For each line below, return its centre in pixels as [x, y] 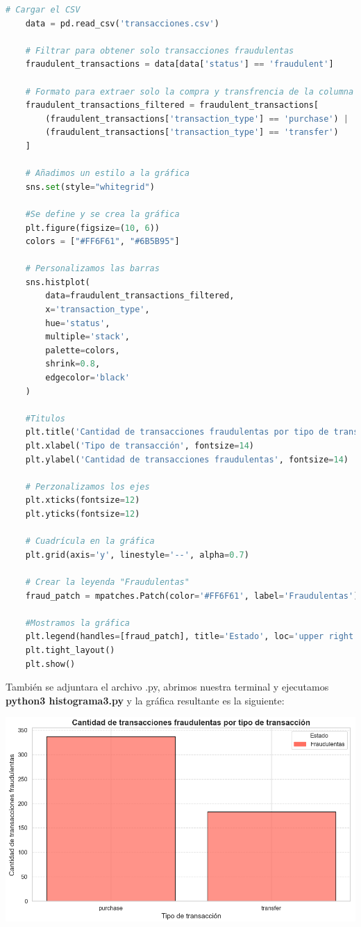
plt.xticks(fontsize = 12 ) [83, 500]
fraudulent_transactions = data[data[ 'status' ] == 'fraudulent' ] [179, 64]
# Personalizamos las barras [92, 269]
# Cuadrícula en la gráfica [90, 541]
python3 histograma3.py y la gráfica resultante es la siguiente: [145, 700]
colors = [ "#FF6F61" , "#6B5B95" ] [102, 242]
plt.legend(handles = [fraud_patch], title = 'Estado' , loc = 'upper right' [192, 637]
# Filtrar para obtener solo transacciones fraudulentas [160, 50]
